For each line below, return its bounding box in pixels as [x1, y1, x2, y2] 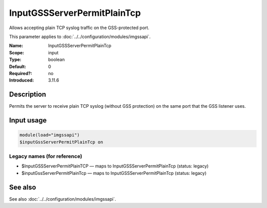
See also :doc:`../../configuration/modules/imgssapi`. [9, 196, 116, 202]
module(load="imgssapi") [19, 132, 80, 138]
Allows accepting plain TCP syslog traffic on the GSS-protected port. [9, 25, 149, 31]
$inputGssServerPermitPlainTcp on [19, 139, 103, 145]
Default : [9, 63, 27, 69]
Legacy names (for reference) [9, 153, 83, 160]
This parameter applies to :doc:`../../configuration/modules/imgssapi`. [9, 34, 151, 40]
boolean [48, 57, 65, 63]
